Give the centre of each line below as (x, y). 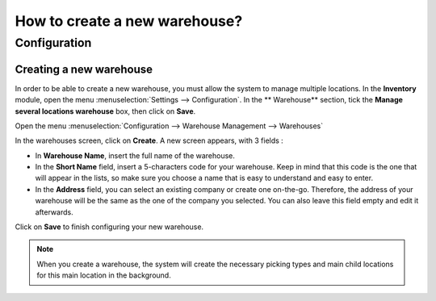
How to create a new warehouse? (129, 21)
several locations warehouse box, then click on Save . (105, 111)
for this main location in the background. (104, 275)
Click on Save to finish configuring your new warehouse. (109, 227)
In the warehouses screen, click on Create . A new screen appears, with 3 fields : (149, 140)
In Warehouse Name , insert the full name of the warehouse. (135, 155)
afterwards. (54, 212)
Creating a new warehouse (84, 69)
